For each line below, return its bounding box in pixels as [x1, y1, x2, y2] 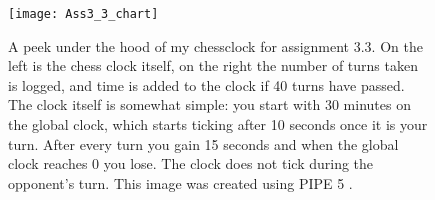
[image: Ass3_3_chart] [8, 7, 159, 21]
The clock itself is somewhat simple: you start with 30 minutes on [8, 94, 411, 115]
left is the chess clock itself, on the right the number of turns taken [8, 55, 418, 76]
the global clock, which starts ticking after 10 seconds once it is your [8, 114, 428, 135]
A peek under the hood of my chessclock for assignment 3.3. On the [8, 35, 423, 56]
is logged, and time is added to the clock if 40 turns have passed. [8, 74, 405, 95]
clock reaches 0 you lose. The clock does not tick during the [8, 153, 374, 174]
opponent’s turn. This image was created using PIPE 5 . [8, 172, 353, 193]
